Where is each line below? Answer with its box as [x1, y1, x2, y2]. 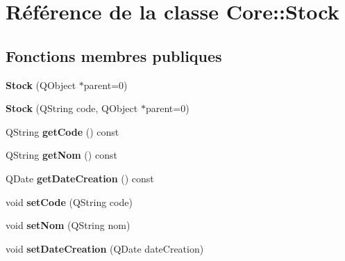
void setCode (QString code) [6, 194, 133, 209]
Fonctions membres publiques [6, 45, 222, 66]
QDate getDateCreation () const [6, 171, 154, 185]
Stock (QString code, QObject [6, 101, 138, 116]
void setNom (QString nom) [6, 218, 131, 232]
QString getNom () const [6, 148, 117, 162]
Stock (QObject [6, 77, 76, 92]
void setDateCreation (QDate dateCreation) [6, 241, 204, 255]
